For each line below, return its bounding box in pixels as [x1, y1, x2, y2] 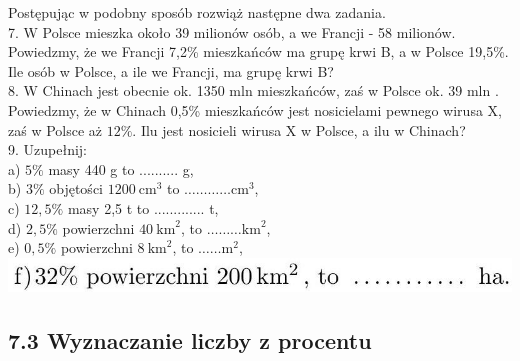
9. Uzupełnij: [8, 139, 88, 160]
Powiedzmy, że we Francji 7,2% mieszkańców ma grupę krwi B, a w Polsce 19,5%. [8, 41, 509, 62]
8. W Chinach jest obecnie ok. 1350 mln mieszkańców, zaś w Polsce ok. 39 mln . [8, 80, 499, 101]
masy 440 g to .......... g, [48, 158, 194, 179]
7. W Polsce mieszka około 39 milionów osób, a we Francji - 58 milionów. [8, 21, 456, 42]
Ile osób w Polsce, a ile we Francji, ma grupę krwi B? [8, 60, 334, 81]
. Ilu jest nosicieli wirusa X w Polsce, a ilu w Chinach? [132, 119, 466, 140]
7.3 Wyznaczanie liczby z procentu [8, 324, 372, 355]
